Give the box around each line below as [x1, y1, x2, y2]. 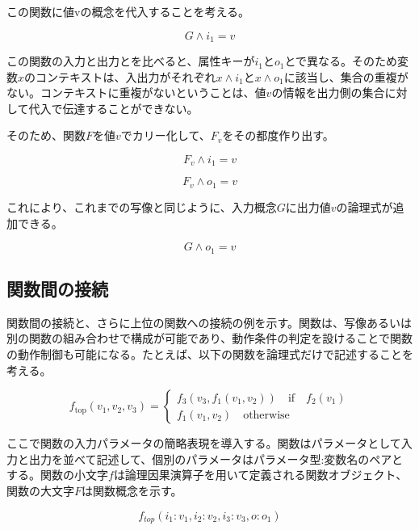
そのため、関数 [6, 127, 86, 144]
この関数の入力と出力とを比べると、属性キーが [6, 53, 255, 69]
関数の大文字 [6, 482, 74, 498]
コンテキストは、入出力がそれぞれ [36, 68, 216, 85]
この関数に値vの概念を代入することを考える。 [6, 3, 249, 19]
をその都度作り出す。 [222, 127, 334, 144]
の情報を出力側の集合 [271, 84, 385, 101]
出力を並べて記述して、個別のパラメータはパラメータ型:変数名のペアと [28, 450, 404, 467]
